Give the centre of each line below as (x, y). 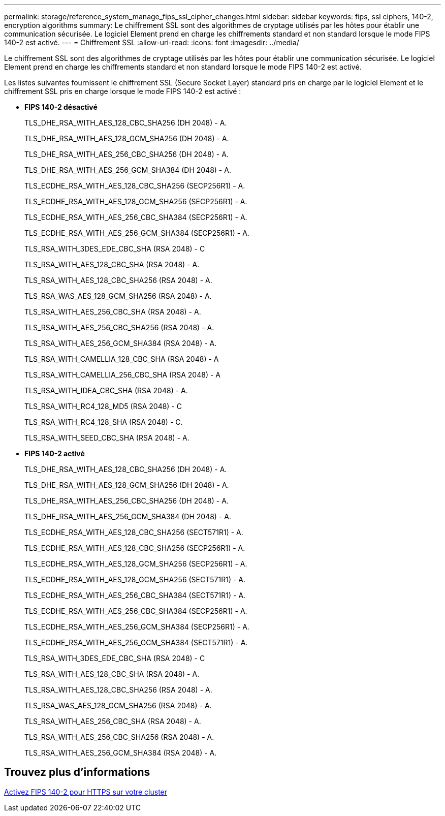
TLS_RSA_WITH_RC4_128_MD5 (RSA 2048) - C (103, 406)
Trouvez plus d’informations (77, 772)
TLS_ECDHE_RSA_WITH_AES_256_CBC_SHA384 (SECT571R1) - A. (135, 595)
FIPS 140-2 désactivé (61, 107)
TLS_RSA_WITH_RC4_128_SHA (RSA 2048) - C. (104, 422)
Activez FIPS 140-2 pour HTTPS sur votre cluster (86, 792)
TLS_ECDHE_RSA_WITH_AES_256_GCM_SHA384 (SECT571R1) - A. (136, 642)
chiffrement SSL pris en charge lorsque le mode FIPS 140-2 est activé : (123, 91)
